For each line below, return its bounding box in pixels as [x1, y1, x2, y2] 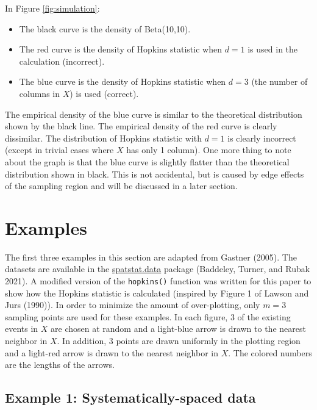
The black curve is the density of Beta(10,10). [19, 22, 191, 35]
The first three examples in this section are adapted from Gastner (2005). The [5, 250, 297, 263]
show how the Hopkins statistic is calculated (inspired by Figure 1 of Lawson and [5, 286, 309, 299]
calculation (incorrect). [19, 54, 105, 67]
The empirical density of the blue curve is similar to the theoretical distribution [5, 107, 302, 120]
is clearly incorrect [227, 131, 296, 144]
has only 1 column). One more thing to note [126, 143, 291, 156]
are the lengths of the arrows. [5, 358, 115, 371]
